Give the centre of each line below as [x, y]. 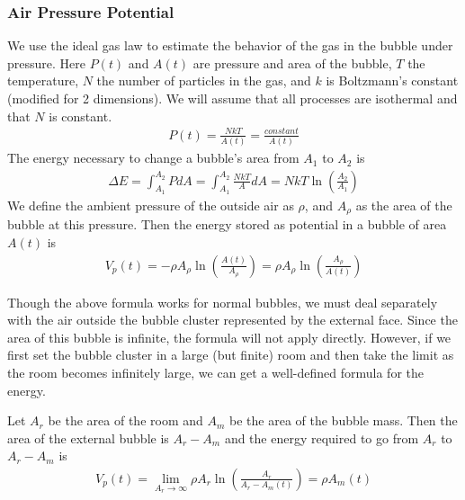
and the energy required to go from [322, 437]
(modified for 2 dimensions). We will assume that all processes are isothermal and [232, 98]
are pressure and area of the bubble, [292, 62]
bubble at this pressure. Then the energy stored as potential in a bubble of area [227, 224]
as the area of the [404, 205]
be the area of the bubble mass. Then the [344, 420]
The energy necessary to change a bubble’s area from [153, 158]
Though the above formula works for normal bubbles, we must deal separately [223, 302]
